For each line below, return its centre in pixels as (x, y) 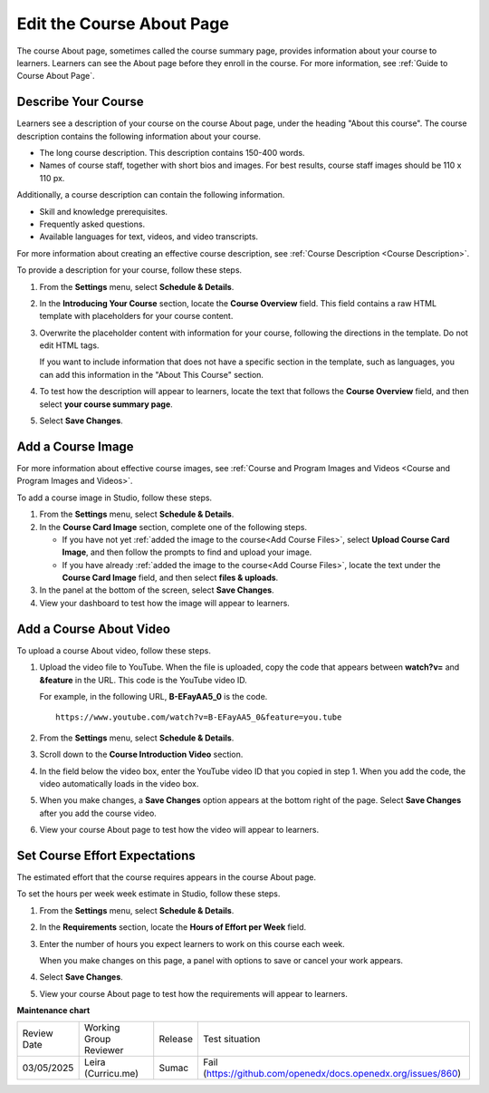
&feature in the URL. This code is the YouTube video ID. (144, 680)
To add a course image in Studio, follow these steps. (115, 498)
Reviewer (104, 1050)
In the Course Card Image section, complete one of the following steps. (173, 527)
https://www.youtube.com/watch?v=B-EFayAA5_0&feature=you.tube (199, 717)
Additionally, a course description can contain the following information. (151, 195)
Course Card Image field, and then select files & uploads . (170, 578)
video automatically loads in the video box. (119, 783)
